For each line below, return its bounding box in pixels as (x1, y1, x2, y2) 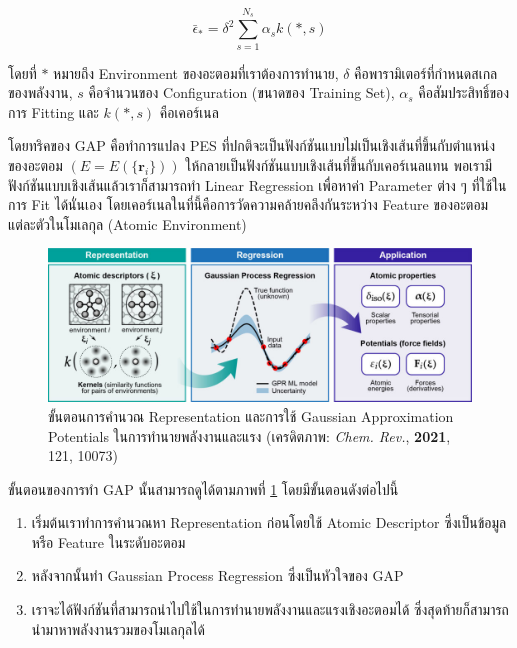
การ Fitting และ (8, 101, 99, 122)
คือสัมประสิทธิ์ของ (418, 82, 510, 103)
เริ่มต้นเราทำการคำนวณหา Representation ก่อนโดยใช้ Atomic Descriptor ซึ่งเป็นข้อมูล (31, 512, 507, 533)
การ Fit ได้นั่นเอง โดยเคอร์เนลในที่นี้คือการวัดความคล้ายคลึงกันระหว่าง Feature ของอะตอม (8, 194, 489, 215)
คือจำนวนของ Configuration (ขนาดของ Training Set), (88, 82, 395, 103)
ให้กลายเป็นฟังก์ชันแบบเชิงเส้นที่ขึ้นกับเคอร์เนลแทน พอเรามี (185, 154, 493, 175)
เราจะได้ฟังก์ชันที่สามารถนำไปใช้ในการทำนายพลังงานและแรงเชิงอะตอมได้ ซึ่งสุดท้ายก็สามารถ (31, 599, 509, 620)
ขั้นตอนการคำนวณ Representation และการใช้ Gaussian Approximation (48, 405, 454, 426)
